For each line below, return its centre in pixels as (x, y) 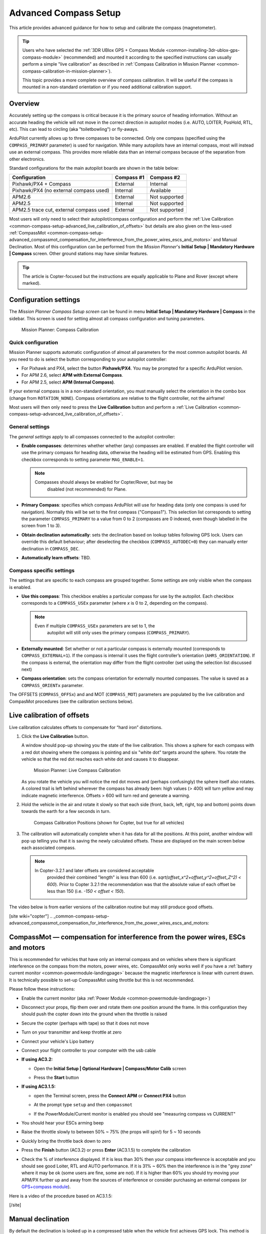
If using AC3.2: (37, 1059)
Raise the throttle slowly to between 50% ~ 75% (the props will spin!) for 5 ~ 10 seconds (111, 1132)
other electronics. (27, 159)
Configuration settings (45, 300)
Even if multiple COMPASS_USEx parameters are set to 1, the (95, 626)
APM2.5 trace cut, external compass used (61, 210)
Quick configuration (34, 342)
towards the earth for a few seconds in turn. (66, 811)
